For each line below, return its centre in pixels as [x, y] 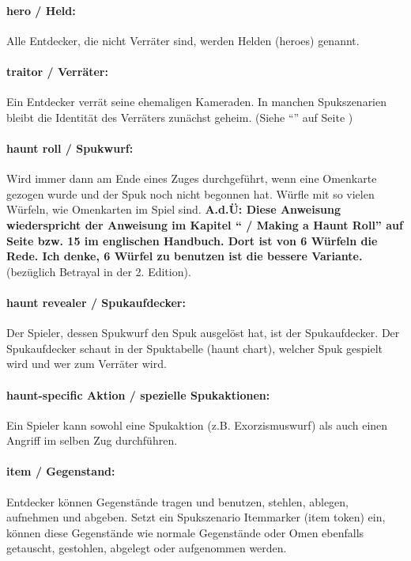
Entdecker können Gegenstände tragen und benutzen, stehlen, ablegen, [177, 501]
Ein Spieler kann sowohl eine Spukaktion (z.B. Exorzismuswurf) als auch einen [197, 425]
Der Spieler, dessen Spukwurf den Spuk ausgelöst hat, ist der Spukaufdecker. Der [203, 333]
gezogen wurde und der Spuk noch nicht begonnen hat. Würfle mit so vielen [190, 193]
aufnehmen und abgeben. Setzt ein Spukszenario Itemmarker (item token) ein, [196, 517]
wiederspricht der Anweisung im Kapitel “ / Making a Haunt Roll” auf [205, 224]
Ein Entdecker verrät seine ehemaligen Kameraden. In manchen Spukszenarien [197, 102]
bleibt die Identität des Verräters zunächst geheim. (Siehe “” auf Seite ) [180, 117]
